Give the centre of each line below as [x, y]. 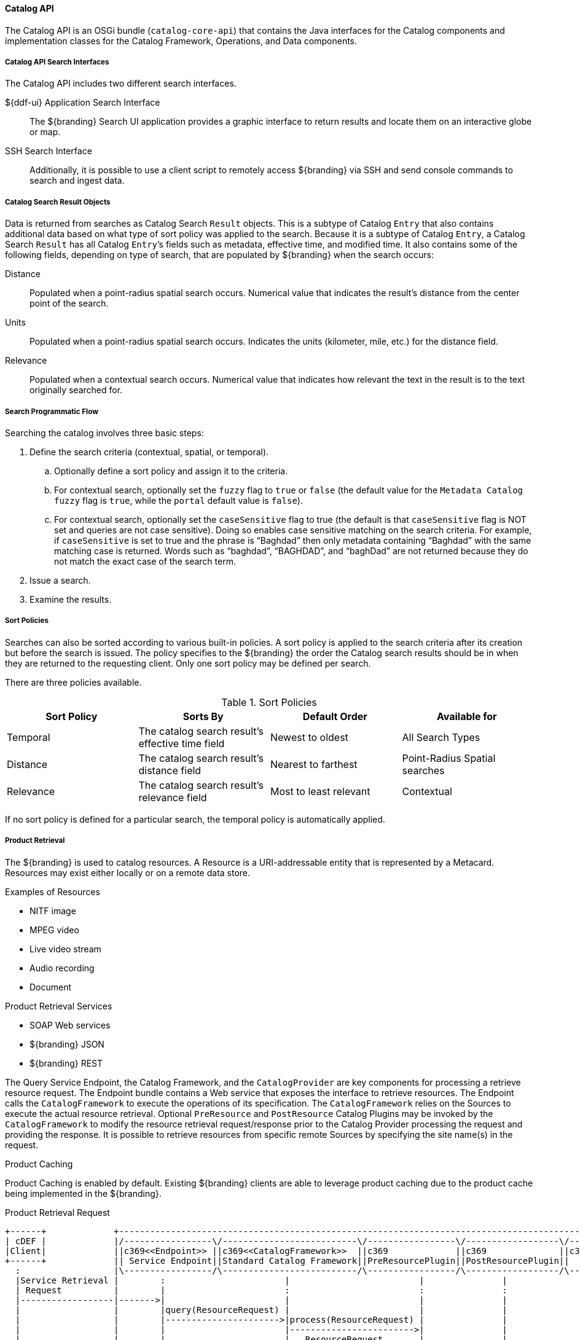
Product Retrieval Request [57, 1212]
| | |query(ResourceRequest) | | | [261, 1310]
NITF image [53, 911]
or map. [45, 132]
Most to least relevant [320, 791]
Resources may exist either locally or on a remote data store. [128, 872]
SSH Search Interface [49, 151]
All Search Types [441, 737]
